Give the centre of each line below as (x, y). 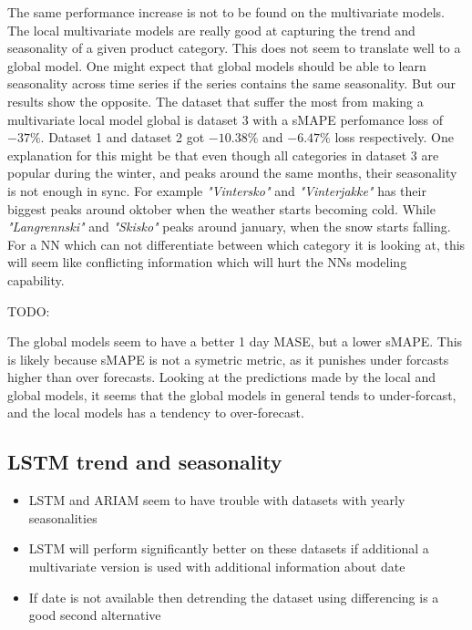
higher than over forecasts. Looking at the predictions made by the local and (221, 377)
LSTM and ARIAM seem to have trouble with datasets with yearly (217, 500)
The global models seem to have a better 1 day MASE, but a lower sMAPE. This (235, 341)
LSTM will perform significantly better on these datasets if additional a (229, 548)
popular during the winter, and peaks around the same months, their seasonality (232, 173)
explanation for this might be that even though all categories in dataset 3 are (223, 155)
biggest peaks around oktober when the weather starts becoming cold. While (221, 208)
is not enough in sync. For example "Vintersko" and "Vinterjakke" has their (217, 190)
